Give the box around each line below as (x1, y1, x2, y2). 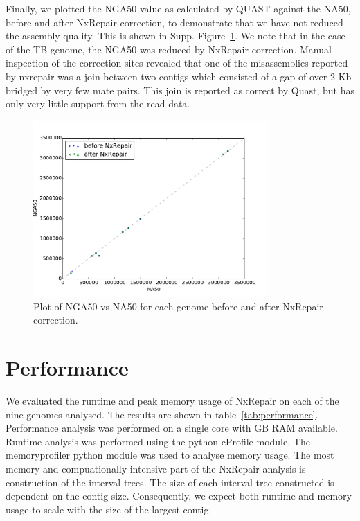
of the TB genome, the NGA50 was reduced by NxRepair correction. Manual (6, 42, 332, 56)
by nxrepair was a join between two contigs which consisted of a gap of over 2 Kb (6, 69, 352, 83)
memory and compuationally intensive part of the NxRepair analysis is (6, 461, 306, 476)
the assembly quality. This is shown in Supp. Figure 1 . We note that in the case (6, 28, 345, 43)
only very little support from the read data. (6, 96, 190, 111)
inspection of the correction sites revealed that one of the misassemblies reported (6, 55, 348, 70)
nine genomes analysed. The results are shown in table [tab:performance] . (6, 407, 318, 421)
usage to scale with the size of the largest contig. (6, 502, 212, 516)
